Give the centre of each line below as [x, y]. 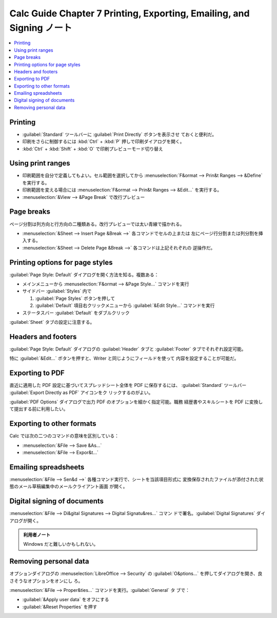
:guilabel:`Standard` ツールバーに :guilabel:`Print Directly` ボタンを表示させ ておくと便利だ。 [120, 134]
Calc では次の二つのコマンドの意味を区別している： [64, 436]
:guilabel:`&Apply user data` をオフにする [66, 600]
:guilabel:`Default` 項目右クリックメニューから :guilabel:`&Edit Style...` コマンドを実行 [125, 305]
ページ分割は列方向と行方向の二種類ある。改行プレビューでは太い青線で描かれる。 [97, 224]
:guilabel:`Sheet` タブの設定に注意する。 [52, 322]
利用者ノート [37, 535]
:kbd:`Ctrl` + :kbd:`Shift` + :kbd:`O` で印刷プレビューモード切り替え [93, 149]
